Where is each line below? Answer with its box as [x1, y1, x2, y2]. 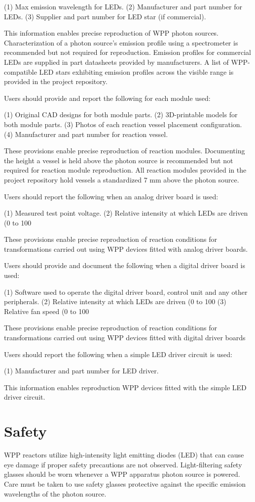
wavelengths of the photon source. [4, 488, 107, 499]
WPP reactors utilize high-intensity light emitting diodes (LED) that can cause [4, 450, 244, 460]
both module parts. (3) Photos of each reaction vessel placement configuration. [4, 119, 242, 129]
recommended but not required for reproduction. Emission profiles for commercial [4, 47, 251, 57]
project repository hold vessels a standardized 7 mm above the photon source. [4, 174, 239, 184]
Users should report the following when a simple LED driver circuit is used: [4, 349, 232, 359]
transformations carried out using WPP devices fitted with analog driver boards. [4, 243, 248, 254]
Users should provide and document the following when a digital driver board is [4, 260, 245, 271]
